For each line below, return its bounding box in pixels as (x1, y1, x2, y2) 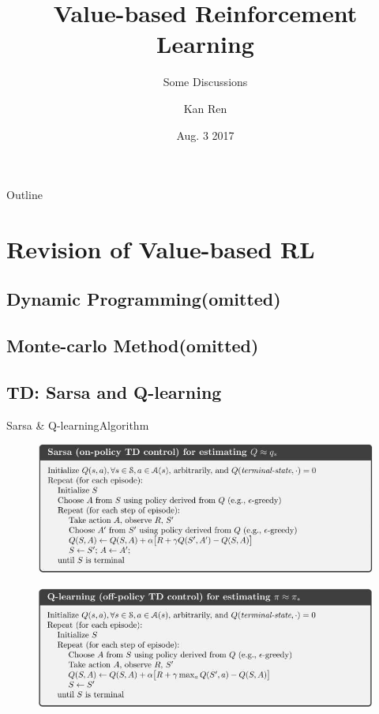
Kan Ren (183, 100, 227, 116)
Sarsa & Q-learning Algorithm (6, 416, 149, 433)
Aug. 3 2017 (176, 126, 235, 143)
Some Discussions (163, 73, 248, 90)
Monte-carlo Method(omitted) (6, 333, 259, 358)
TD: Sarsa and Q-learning (6, 380, 222, 404)
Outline (6, 186, 43, 203)
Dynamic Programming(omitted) (6, 287, 281, 311)
